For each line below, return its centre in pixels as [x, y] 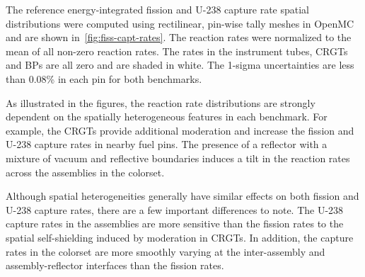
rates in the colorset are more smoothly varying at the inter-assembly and [166, 251]
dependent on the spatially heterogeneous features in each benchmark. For [167, 117]
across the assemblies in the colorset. [85, 172]
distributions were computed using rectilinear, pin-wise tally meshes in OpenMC [180, 23]
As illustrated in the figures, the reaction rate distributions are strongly [161, 102]
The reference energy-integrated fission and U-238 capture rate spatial [158, 9]
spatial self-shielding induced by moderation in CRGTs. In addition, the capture [180, 237]
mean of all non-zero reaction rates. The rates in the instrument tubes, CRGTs [177, 51]
